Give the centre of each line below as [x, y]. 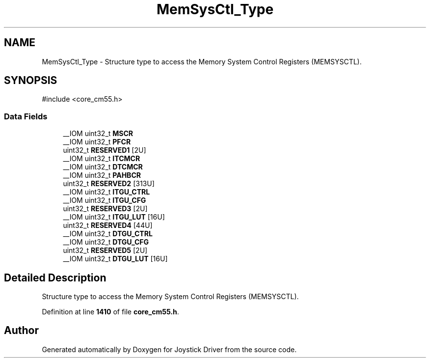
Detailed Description [55, 278]
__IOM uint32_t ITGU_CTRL [107, 192]
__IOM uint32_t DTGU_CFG [106, 242]
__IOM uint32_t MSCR [98, 134]
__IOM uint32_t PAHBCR [102, 175]
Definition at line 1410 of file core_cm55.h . [110, 312]
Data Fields [26, 116]
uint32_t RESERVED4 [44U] [108, 225]
